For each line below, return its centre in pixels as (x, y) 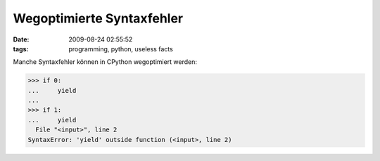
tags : (21, 49)
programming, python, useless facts (121, 49)
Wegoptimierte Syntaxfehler (98, 18)
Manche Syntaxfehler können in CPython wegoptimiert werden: (105, 62)
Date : (21, 39)
